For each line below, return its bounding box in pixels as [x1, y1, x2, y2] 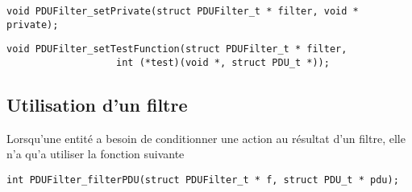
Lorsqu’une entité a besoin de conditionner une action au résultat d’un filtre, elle [6, 129, 406, 146]
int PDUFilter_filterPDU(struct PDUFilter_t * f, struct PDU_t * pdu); [6, 174, 399, 186]
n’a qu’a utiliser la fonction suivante [6, 145, 185, 162]
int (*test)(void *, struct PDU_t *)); [116, 56, 330, 68]
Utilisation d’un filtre [6, 92, 188, 117]
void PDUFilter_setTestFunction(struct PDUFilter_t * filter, [6, 43, 347, 55]
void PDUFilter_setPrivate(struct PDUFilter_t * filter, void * [6, 6, 359, 17]
